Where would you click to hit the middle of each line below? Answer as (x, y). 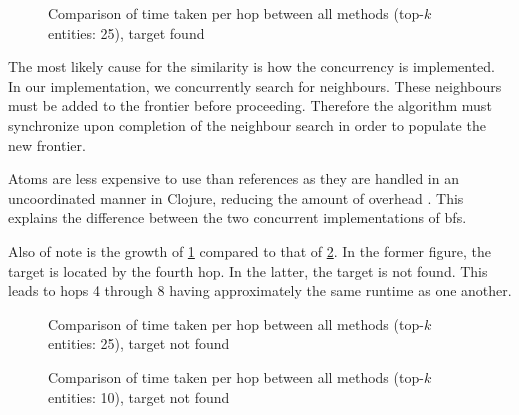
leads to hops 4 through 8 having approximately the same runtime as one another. (260, 290)
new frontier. (47, 144)
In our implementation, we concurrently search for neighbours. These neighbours (255, 85)
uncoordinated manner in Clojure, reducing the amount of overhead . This (236, 197)
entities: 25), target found (126, 32)
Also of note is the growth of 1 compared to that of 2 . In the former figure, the (249, 250)
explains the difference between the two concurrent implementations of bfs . (237, 217)
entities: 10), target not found (139, 396)
